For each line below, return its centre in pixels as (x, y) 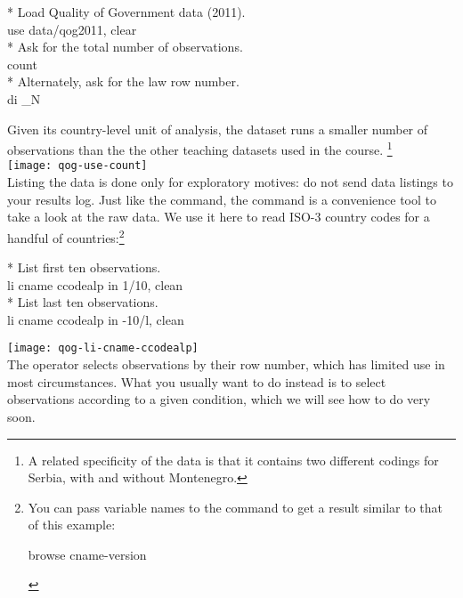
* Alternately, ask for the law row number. (123, 81)
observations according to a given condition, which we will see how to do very (219, 399)
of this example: (72, 525)
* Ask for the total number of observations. (125, 47)
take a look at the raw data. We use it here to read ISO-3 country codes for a (219, 217)
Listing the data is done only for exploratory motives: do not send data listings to (230, 182)
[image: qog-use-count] (77, 166)
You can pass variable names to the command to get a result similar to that (235, 507)
